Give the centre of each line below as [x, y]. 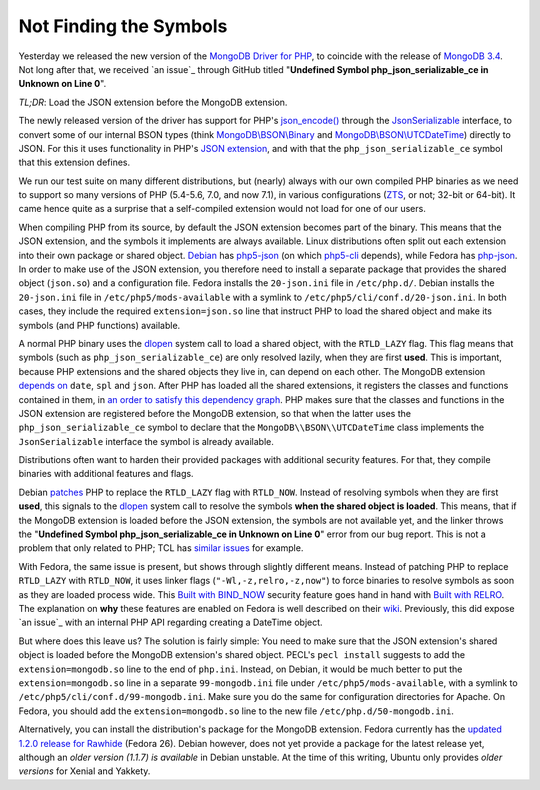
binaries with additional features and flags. [106, 474]
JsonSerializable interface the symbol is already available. [146, 441]
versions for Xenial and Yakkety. [84, 771]
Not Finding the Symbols [123, 26]
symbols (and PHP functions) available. [99, 325]
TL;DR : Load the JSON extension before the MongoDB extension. [153, 102]
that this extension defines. [74, 162]
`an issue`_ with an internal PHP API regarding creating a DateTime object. [171, 622]
